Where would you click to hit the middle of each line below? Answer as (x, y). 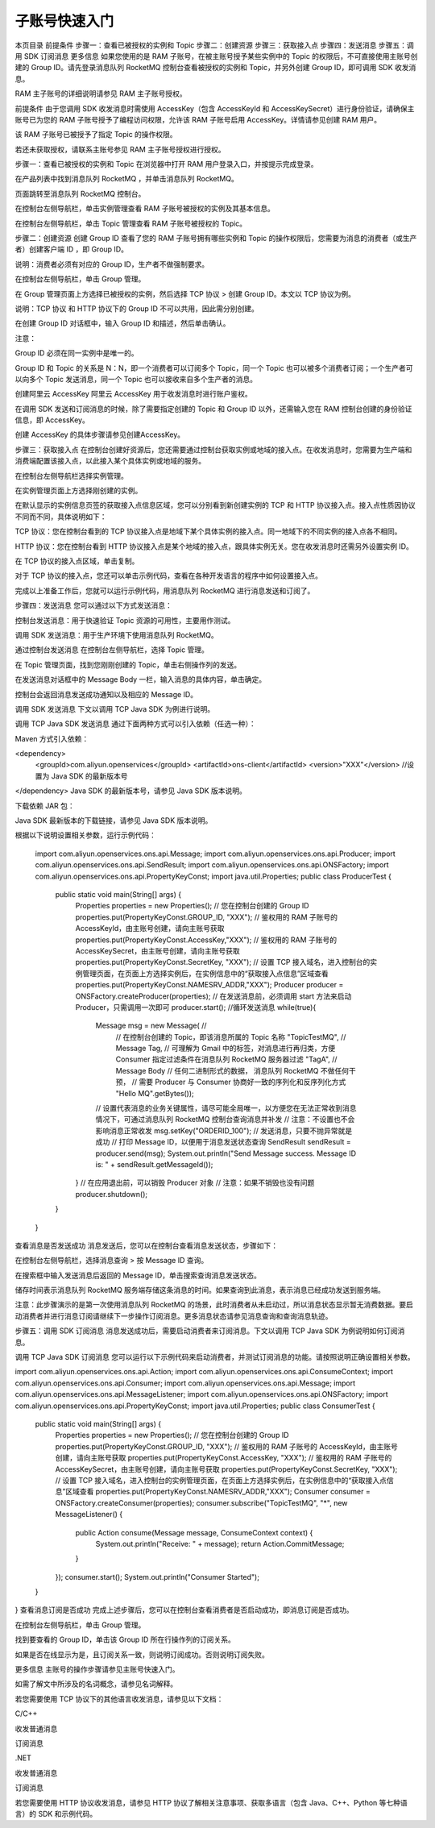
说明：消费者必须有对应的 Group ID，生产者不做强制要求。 (112, 264)
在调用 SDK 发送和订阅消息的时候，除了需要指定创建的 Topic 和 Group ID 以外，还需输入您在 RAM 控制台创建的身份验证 (213, 409)
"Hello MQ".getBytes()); (155, 1093)
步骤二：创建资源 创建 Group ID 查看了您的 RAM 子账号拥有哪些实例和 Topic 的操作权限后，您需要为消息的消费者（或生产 (216, 239)
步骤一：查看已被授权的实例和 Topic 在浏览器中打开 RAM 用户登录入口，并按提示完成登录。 (166, 164)
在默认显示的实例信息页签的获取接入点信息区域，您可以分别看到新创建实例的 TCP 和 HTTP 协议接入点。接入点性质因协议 (215, 505)
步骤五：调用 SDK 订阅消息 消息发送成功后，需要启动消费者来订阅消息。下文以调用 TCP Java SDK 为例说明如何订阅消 (210, 1331)
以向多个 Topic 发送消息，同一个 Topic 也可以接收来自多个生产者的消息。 (136, 379)
